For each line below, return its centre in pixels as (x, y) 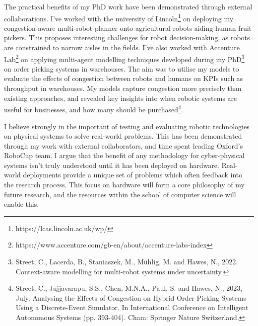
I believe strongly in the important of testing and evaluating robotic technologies (127, 126)
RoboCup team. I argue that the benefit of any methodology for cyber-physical (124, 155)
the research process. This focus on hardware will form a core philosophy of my (124, 185)
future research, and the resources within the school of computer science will (120, 194)
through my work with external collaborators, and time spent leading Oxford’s (124, 145)
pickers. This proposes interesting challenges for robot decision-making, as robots (127, 38)
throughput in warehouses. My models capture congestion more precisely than (123, 88)
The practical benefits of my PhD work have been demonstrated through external (128, 6)
